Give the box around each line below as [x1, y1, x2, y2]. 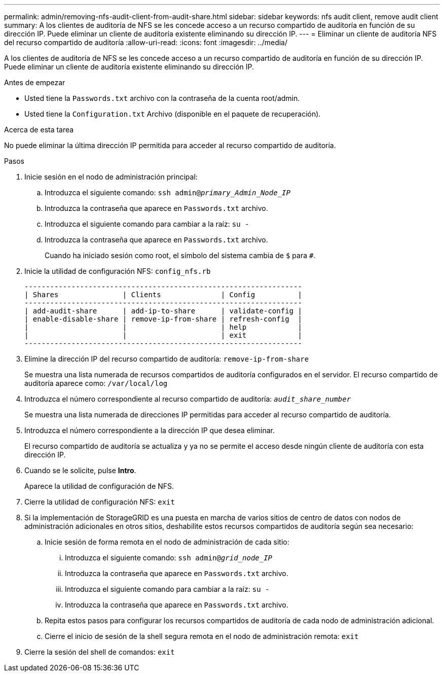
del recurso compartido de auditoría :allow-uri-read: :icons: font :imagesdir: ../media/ [4, 38, 288, 47]
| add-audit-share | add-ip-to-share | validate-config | [24, 307, 302, 315]
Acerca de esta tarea [4, 125, 74, 134]
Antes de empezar [4, 78, 65, 87]
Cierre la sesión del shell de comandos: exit [24, 648, 175, 656]
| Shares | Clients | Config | [24, 291, 302, 299]
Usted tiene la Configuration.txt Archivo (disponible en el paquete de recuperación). [24, 110, 321, 118]
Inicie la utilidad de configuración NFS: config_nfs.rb [24, 267, 211, 275]
